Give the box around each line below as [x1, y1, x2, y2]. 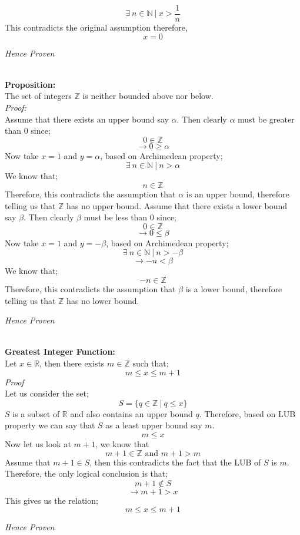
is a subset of [12, 407, 60, 420]
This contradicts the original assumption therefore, [5, 21, 188, 34]
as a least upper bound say [105, 419, 202, 431]
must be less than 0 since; [84, 211, 176, 223]
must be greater [238, 113, 295, 125]
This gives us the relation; [5, 494, 98, 506]
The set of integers [5, 90, 72, 102]
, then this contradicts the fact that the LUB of [89, 455, 261, 468]
